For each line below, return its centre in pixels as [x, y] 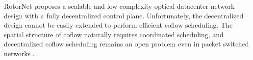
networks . [19, 53]
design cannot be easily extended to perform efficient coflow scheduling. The [118, 25]
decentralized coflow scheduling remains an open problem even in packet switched [126, 44]
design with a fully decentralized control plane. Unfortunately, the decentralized [124, 15]
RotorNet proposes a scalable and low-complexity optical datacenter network [119, 6]
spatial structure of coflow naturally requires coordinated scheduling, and [114, 34]
